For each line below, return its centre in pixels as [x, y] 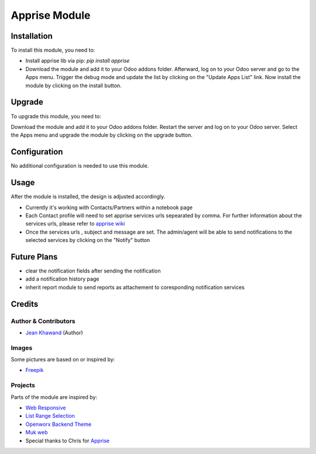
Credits [25, 304]
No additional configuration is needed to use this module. [80, 166]
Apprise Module [51, 15]
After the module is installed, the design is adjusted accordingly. [88, 197]
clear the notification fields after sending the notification [93, 271]
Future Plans [34, 257]
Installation [32, 36]
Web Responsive [46, 408]
